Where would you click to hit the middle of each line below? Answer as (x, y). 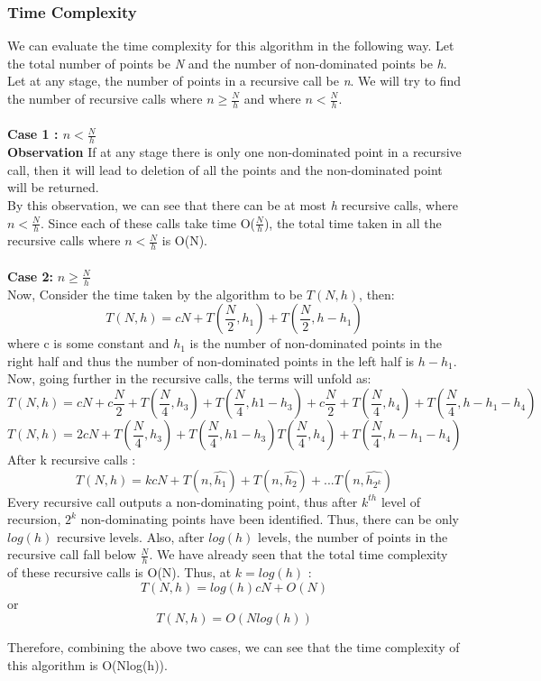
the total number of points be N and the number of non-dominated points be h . (227, 63)
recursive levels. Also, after (130, 536)
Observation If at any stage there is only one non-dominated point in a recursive (234, 152)
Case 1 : (33, 134)
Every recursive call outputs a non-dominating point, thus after (183, 501)
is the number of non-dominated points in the (316, 343)
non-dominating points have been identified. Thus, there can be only (270, 519)
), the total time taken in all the (353, 222)
